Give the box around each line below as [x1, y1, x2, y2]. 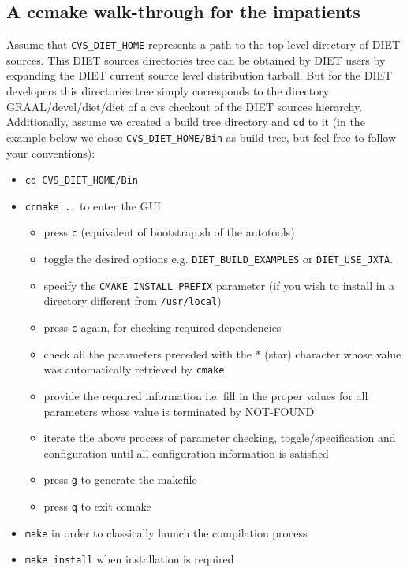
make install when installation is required [24, 551, 234, 567]
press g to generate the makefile [43, 471, 197, 488]
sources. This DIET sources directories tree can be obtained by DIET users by [6, 51, 386, 68]
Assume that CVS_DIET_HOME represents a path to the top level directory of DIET [6, 36, 401, 53]
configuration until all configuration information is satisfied [43, 444, 329, 461]
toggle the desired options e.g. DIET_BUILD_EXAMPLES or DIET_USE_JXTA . [43, 251, 394, 267]
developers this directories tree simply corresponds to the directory [6, 83, 330, 99]
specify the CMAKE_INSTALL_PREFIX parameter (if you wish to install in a [43, 277, 395, 293]
